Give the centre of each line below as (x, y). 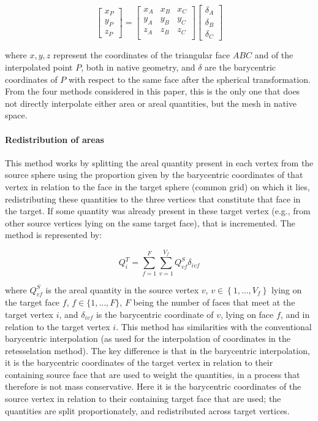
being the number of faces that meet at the (214, 302)
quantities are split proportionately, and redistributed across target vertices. (147, 410)
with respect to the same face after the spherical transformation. (190, 79)
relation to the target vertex (58, 326)
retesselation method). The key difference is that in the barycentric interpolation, (157, 350)
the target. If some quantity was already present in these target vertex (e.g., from (158, 211)
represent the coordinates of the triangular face (142, 55)
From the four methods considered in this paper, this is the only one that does (153, 91)
